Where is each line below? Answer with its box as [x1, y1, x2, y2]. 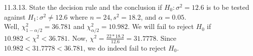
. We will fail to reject [128, 21, 194, 31]
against [4, 11, 26, 22]
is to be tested [206, 2, 250, 12]
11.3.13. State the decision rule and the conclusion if [4, 2, 162, 12]
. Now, [68, 32, 88, 43]
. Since [156, 32, 177, 43]
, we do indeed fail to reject [83, 42, 166, 53]
